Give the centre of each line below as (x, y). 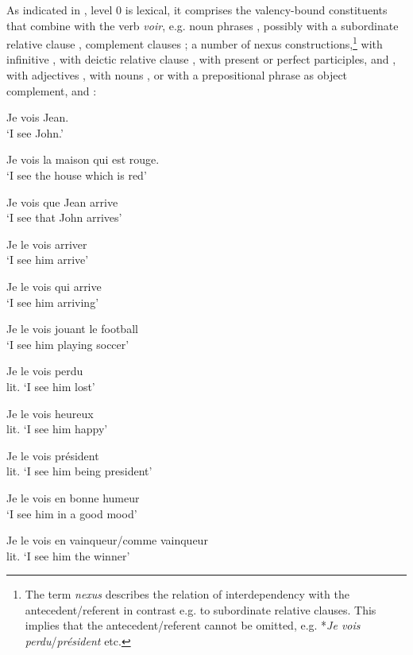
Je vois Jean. (38, 117)
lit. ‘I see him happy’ (57, 429)
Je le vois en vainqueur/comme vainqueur (107, 540)
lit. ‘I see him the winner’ (68, 555)
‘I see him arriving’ (53, 302)
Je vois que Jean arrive (62, 202)
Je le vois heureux (50, 413)
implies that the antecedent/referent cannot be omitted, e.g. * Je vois (193, 625)
